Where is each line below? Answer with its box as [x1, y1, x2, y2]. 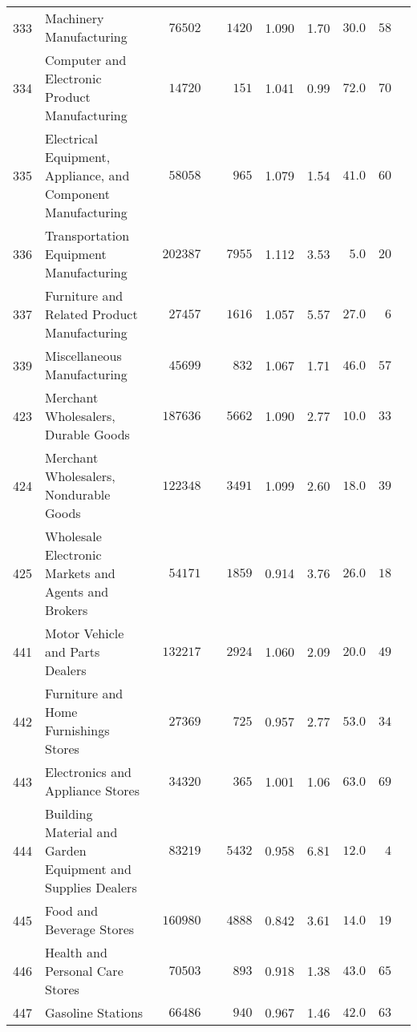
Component [45, 184, 110, 203]
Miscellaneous [45, 346, 122, 365]
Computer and [45, 51, 127, 69]
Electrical [45, 129, 99, 148]
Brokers [45, 601, 88, 619]
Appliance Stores [45, 781, 140, 799]
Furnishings [45, 721, 110, 739]
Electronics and [45, 763, 132, 781]
